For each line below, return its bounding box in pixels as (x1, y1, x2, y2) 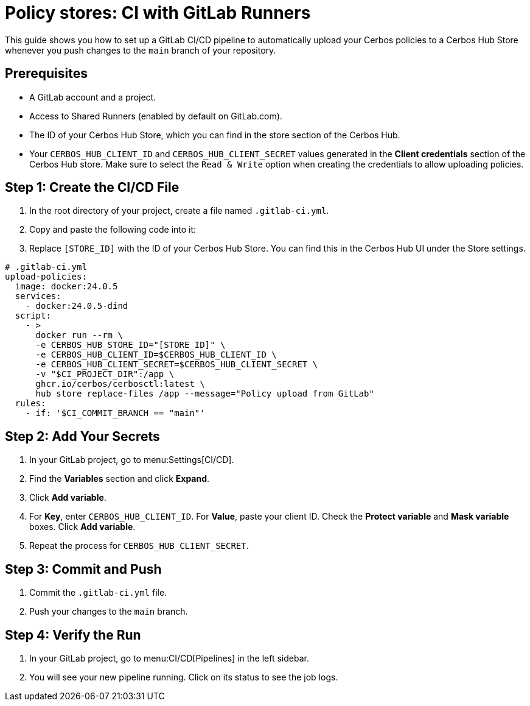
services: (15, 291, 61, 302)
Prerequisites (5, 66, 88, 82)
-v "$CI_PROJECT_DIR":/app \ (35, 369, 175, 379)
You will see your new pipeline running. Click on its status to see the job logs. (29, 671, 338, 682)
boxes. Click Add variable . (29, 521, 136, 532)
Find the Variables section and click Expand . (29, 473, 210, 484)
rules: (15, 398, 46, 409)
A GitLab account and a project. (29, 91, 156, 102)
